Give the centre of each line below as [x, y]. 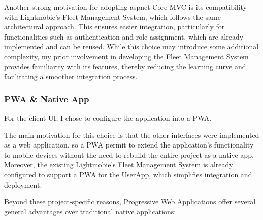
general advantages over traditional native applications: [90, 211]
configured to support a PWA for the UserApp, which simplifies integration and [128, 174]
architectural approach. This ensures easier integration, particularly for [114, 27]
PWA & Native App [47, 99]
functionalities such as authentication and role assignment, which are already [124, 36]
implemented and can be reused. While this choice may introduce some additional [131, 46]
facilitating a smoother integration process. [71, 76]
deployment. [23, 184]
